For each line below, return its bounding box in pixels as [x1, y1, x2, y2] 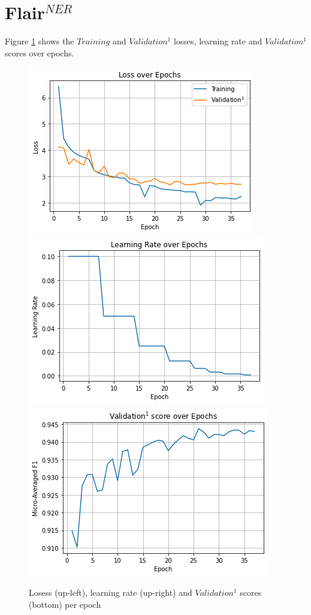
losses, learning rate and [173, 35, 262, 47]
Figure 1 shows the [5, 35, 74, 47]
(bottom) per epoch [29, 598, 101, 610]
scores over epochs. [5, 46, 74, 59]
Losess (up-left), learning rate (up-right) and [29, 586, 192, 599]
